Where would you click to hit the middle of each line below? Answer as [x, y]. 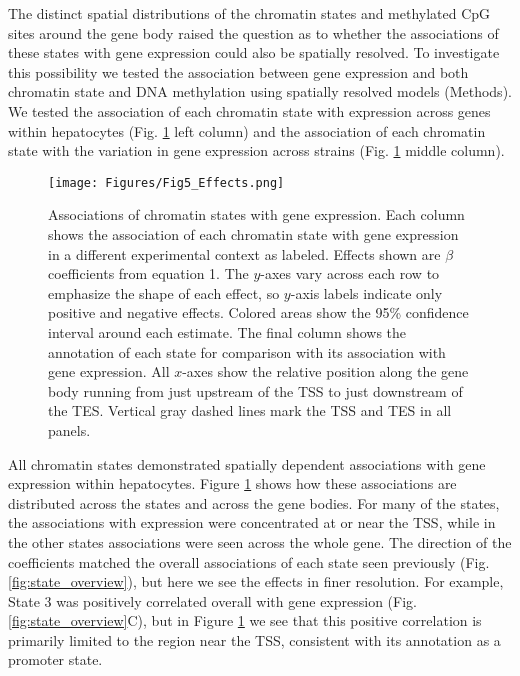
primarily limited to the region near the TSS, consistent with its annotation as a [254, 639]
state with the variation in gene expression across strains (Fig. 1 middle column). [256, 150]
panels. [69, 429]
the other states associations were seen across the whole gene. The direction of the [260, 541]
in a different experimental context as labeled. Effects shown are [244, 253]
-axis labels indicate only [366, 292]
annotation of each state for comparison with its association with [247, 351]
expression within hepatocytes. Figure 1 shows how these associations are [232, 483]
